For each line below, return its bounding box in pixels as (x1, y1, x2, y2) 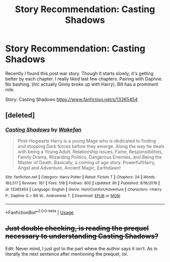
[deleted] (5, 111, 35, 120)
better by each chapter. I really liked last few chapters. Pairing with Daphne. (5, 76, 163, 82)
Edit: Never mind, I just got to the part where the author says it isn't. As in (5, 245, 158, 251)
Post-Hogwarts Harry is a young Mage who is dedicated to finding (17, 138, 156, 144)
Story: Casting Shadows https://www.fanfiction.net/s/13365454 (5, 96, 138, 102)
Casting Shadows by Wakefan (5, 126, 82, 133)
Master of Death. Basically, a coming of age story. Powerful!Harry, (17, 159, 156, 165)
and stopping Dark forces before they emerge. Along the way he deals (17, 143, 164, 149)
